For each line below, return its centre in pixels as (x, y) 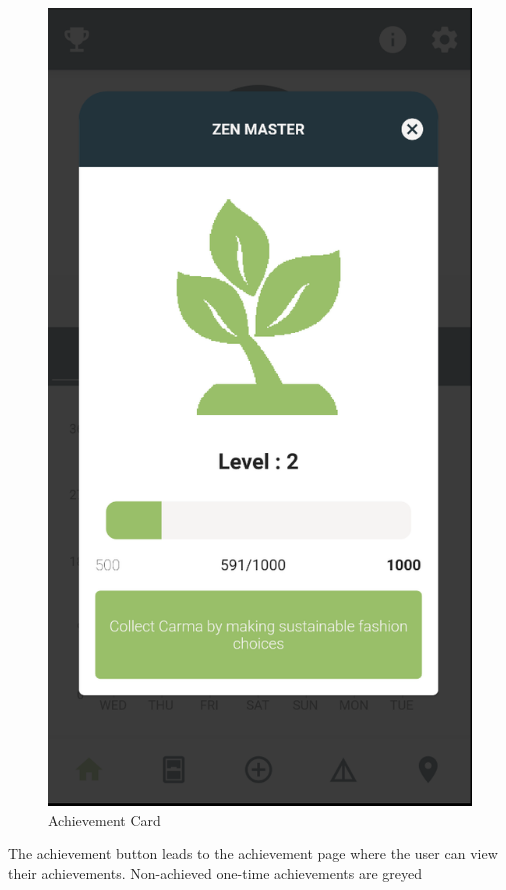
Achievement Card (104, 819)
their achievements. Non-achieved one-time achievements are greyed (215, 872)
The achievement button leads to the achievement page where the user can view (253, 853)
